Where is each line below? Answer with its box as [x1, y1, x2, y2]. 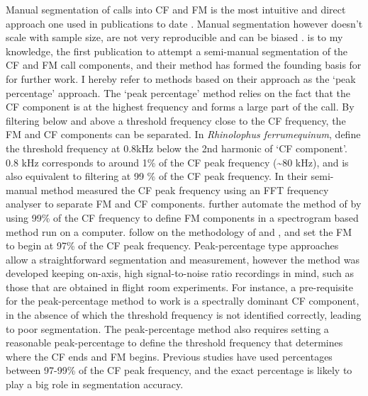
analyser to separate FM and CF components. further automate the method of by [6, 196, 362, 211]
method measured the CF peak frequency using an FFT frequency [40, 182, 329, 197]
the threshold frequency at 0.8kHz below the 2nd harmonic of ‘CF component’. [6, 140, 347, 155]
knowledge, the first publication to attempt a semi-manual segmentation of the [6, 43, 348, 58]
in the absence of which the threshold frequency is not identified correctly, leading [6, 307, 362, 322]
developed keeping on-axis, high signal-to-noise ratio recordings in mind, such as [6, 266, 354, 281]
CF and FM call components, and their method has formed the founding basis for [6, 57, 362, 72]
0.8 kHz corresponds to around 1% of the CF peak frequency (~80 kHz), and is [6, 154, 349, 169]
